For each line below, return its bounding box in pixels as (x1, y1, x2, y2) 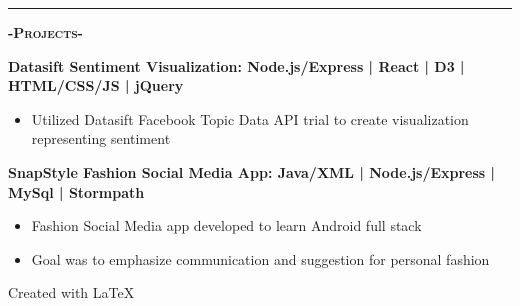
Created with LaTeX (8, 282, 135, 303)
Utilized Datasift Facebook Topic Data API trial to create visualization (31, 108, 469, 129)
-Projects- (8, 22, 83, 42)
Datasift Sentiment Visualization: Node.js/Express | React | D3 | (8, 55, 465, 76)
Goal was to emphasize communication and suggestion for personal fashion (31, 248, 490, 269)
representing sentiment (31, 128, 171, 149)
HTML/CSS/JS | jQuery (8, 75, 184, 96)
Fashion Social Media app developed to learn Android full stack (31, 215, 422, 236)
